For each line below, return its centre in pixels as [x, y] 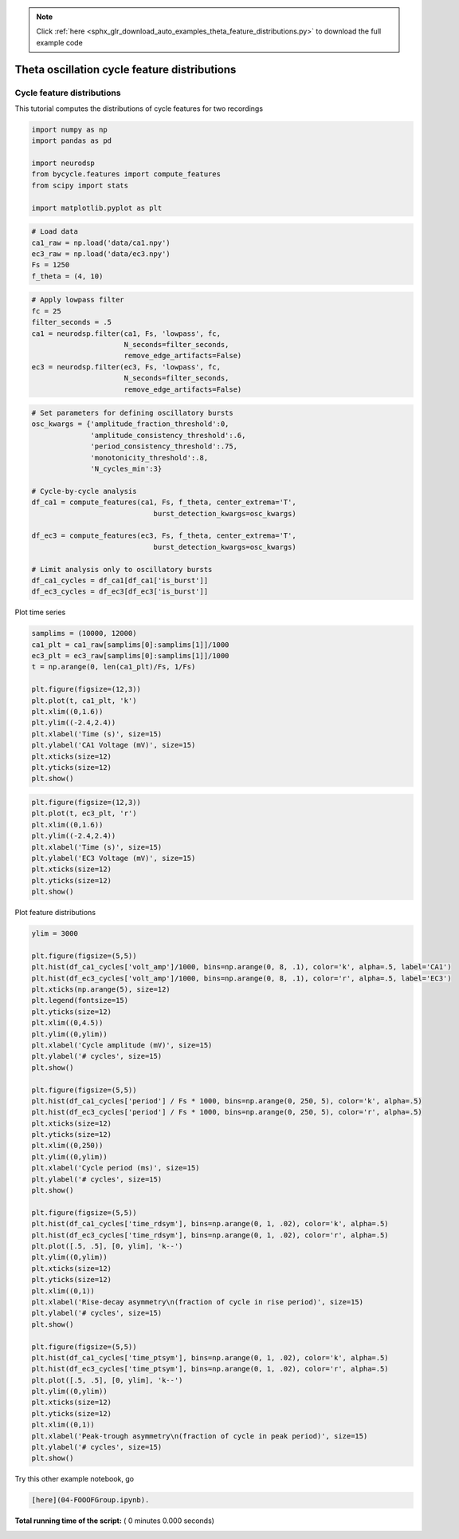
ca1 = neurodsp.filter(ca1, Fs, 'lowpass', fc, [126, 333]
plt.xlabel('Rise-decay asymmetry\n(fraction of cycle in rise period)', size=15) [198, 1302]
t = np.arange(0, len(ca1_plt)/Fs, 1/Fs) [114, 667]
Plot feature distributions [55, 913]
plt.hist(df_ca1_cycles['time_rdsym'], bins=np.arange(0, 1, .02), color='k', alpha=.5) [210, 1224]
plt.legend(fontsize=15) [80, 1000]
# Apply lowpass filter [78, 300]
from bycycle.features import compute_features [126, 174]
